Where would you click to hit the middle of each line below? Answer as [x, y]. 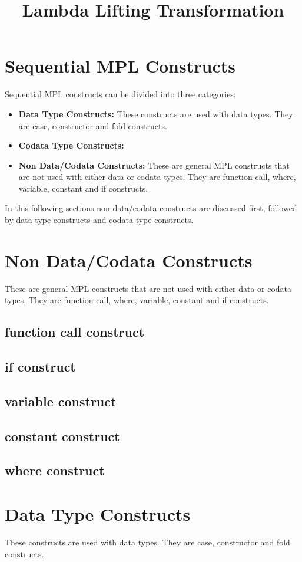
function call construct [75, 332]
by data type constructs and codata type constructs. [99, 220]
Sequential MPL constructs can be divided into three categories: [120, 94]
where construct [55, 470]
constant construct [62, 436]
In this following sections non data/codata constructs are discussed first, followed [151, 208]
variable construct [61, 401]
